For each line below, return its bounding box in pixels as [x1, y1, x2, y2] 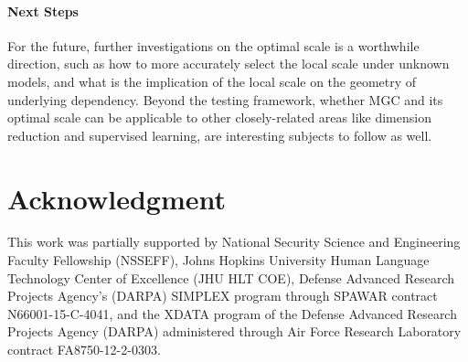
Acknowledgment [7, 179, 226, 217]
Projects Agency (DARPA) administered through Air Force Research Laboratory [7, 322, 462, 341]
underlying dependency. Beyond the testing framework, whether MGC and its [7, 90, 443, 109]
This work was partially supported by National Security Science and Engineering [7, 232, 461, 251]
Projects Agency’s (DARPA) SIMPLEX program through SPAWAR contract [7, 286, 438, 305]
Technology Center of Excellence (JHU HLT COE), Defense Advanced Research [7, 268, 455, 287]
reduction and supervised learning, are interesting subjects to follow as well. [7, 125, 432, 144]
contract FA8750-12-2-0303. [7, 340, 161, 359]
